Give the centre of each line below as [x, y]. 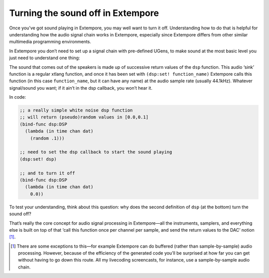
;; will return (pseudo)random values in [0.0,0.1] [84, 117]
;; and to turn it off [47, 173]
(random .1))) [47, 138]
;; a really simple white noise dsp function [76, 110]
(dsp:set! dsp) [38, 159]
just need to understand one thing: [45, 58]
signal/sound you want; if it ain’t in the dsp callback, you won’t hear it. [81, 88]
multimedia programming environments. [50, 42]
